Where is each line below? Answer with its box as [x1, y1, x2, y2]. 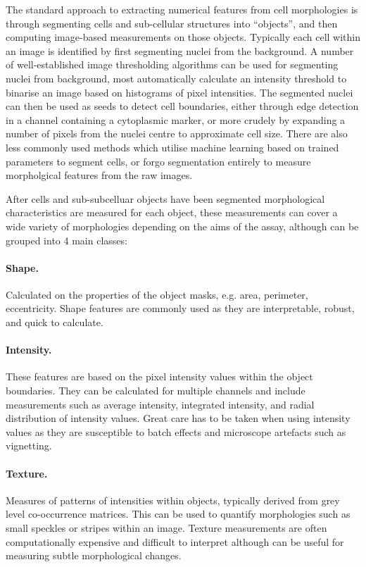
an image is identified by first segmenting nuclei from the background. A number [6, 43, 354, 58]
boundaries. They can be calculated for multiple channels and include [6, 383, 305, 398]
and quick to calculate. [6, 315, 103, 330]
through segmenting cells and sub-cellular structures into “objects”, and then [6, 15, 338, 30]
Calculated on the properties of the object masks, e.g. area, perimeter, [6, 287, 308, 301]
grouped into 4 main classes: [6, 232, 127, 247]
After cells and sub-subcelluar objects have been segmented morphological [6, 191, 325, 206]
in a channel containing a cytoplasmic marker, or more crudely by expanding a [6, 112, 346, 127]
